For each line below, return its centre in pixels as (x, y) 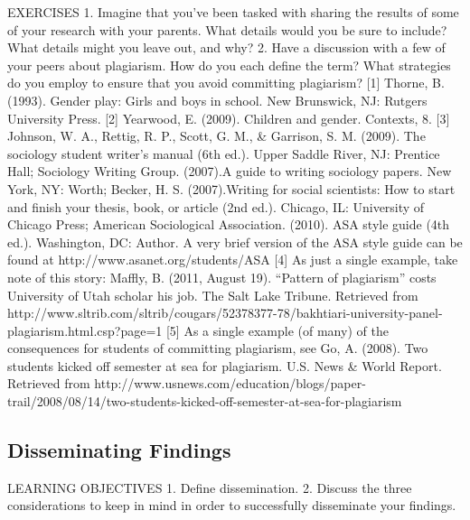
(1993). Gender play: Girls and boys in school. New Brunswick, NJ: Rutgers (217, 100)
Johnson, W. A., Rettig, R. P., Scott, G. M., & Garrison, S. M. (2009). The (216, 136)
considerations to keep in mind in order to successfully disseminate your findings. (232, 505)
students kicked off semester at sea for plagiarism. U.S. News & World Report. (225, 365)
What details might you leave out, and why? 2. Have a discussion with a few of (226, 47)
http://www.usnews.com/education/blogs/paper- (230, 383)
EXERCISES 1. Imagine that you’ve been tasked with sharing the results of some (233, 12)
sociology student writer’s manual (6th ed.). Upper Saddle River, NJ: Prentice (224, 153)
